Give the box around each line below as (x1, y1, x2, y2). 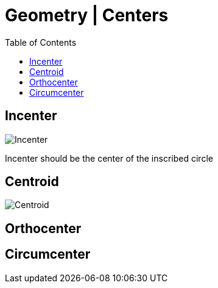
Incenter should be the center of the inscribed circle (5, 153, 213, 164)
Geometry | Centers (5, 5, 169, 26)
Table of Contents (5, 37, 77, 48)
